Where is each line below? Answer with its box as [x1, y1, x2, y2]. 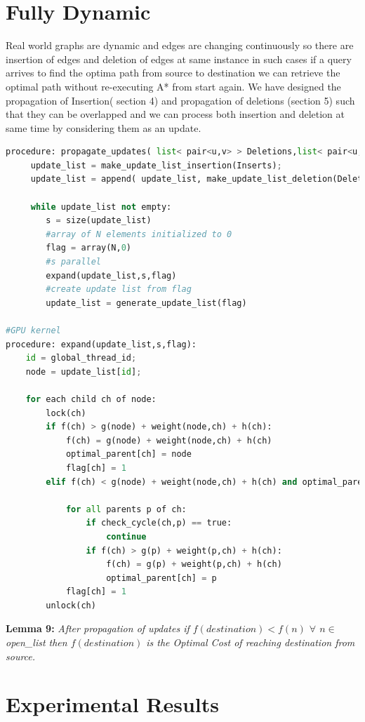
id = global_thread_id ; [25, 353, 137, 363]
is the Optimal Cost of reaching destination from [146, 635, 355, 650]
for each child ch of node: [25, 394, 157, 404]
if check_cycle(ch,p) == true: [86, 518, 232, 528]
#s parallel [46, 257, 102, 267]
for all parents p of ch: [65, 504, 187, 514]
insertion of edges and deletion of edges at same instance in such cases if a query [6, 51, 352, 66]
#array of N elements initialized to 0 [46, 229, 232, 239]
